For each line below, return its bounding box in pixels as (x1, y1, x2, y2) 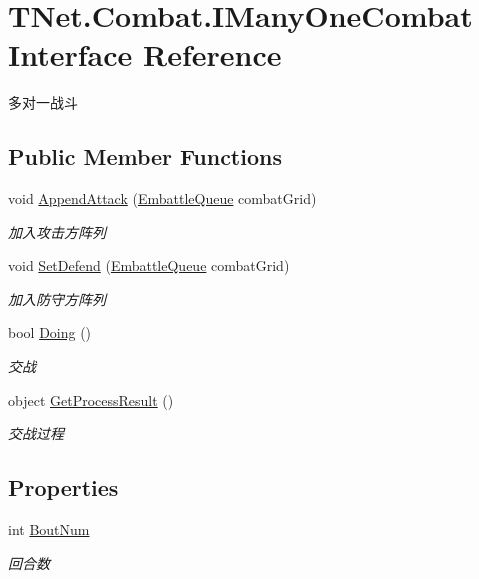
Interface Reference (8, 34, 282, 75)
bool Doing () (8, 322, 92, 343)
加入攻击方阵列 (8, 221, 106, 242)
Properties (8, 472, 119, 503)
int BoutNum (8, 519, 90, 540)
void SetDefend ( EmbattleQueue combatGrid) (8, 255, 290, 276)
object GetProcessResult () (8, 389, 174, 410)
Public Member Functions (8, 141, 282, 172)
